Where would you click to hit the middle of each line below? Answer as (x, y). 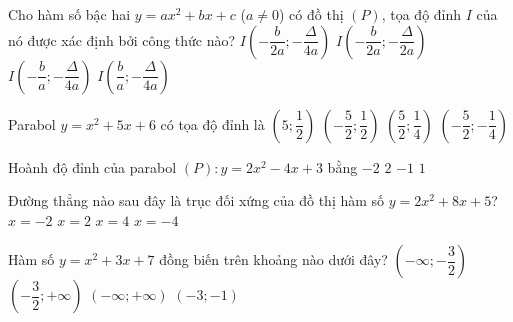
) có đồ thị (311, 14)
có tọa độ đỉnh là (212, 123)
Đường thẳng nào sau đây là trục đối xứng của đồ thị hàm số (196, 200)
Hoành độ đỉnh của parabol (92, 166)
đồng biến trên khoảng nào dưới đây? (273, 259)
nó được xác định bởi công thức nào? (122, 39)
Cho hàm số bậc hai (69, 14)
